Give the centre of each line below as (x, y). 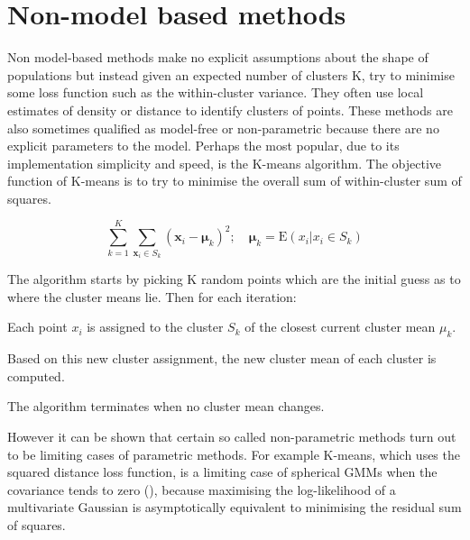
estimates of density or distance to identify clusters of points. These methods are (230, 110)
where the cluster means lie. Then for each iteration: (152, 296)
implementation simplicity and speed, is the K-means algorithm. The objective (224, 163)
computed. (36, 375)
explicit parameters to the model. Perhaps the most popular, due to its (203, 146)
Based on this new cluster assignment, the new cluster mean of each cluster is (222, 358)
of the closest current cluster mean (340, 327)
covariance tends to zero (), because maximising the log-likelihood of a (202, 489)
